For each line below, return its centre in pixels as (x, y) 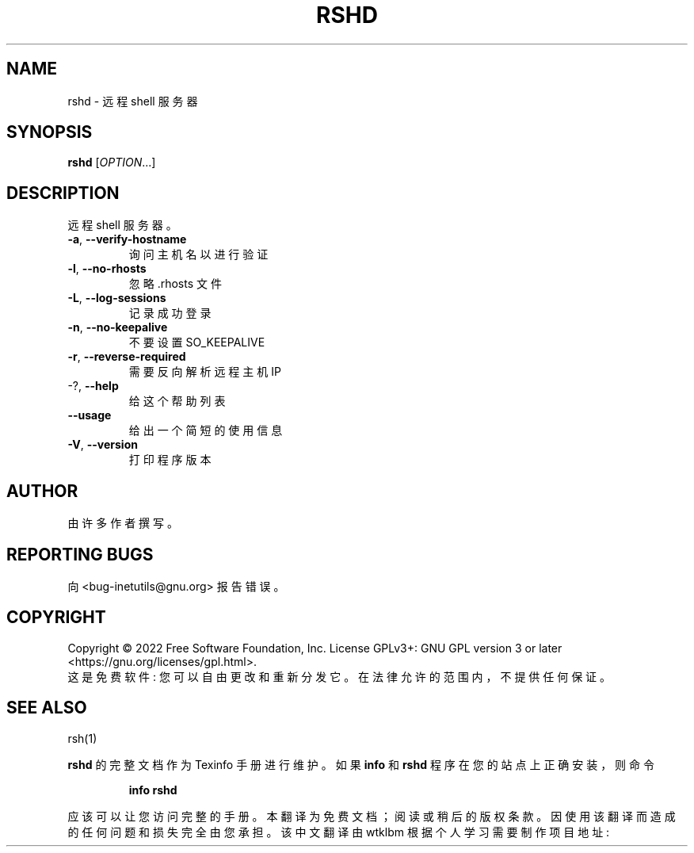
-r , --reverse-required (127, 357)
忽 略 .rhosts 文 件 (175, 284)
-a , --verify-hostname (127, 239)
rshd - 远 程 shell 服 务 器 (133, 101)
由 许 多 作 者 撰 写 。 (123, 523)
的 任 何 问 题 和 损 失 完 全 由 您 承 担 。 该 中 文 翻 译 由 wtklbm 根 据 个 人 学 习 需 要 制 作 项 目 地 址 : (339, 832)
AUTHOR (42, 491)
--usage (90, 415)
